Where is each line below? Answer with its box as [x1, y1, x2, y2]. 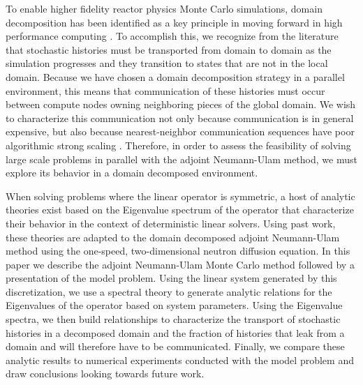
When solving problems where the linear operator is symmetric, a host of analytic [6, 188, 355, 203]
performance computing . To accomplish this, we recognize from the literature [6, 29, 339, 43]
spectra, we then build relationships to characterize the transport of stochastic [6, 312, 341, 326]
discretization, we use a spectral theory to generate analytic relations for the [6, 284, 332, 299]
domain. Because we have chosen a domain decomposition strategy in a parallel [6, 69, 345, 84]
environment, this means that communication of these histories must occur [6, 83, 325, 98]
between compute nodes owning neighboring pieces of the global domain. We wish [6, 97, 356, 112]
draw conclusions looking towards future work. [6, 366, 205, 381]
